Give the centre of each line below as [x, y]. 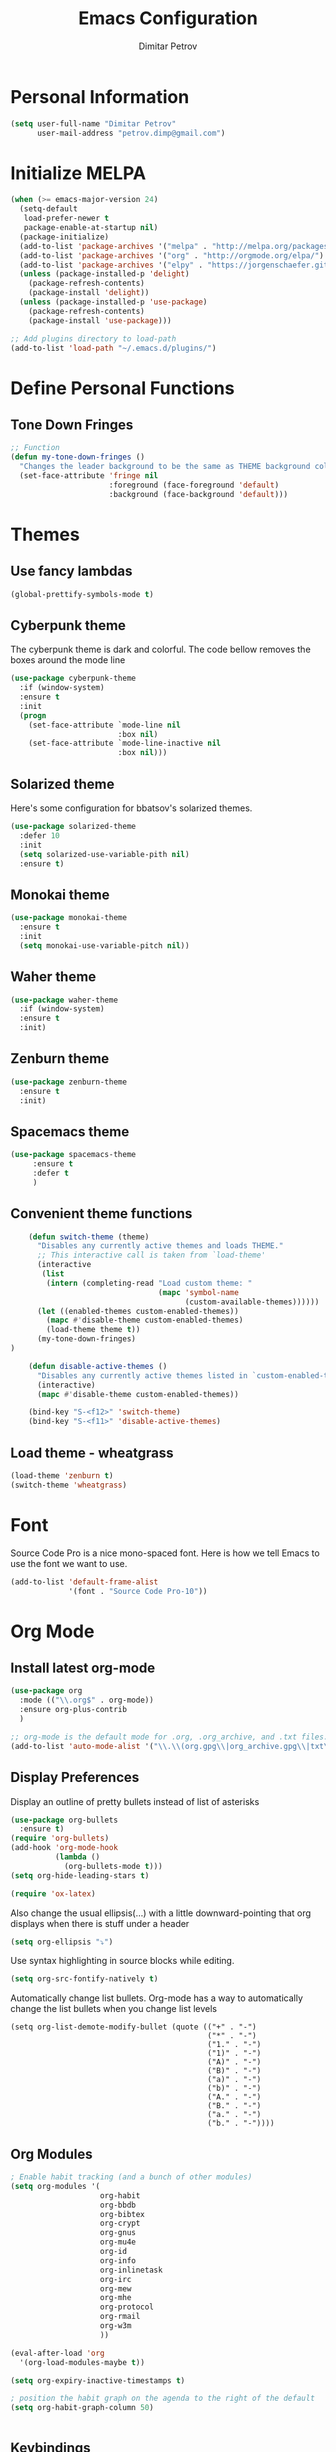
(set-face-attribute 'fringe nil [89, 476]
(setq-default [48, 209]
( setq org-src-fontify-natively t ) [84, 1979]
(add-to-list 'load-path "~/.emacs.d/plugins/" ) [113, 348]
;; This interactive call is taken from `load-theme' [151, 1255]
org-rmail [120, 2317]
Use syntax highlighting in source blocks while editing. [122, 1961]
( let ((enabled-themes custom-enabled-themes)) [138, 1311]
